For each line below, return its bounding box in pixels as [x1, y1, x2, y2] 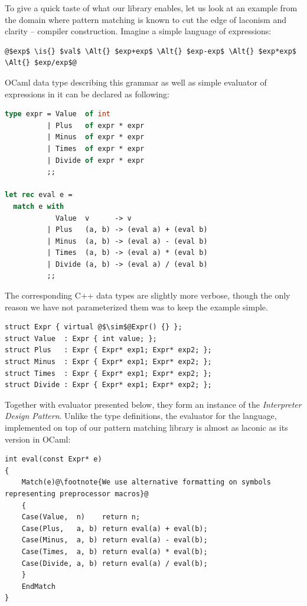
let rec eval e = [5, 191, 73, 199]
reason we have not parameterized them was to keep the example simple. [5, 300, 268, 313]
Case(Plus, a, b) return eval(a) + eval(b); [21, 524, 208, 533]
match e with [13, 202, 64, 211]
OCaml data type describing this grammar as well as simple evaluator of [5, 76, 267, 88]
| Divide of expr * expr [47, 156, 145, 165]
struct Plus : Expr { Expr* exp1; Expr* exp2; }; [5, 346, 212, 355]
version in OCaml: [5, 433, 71, 445]
